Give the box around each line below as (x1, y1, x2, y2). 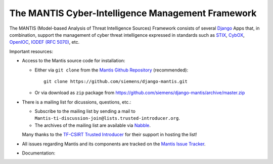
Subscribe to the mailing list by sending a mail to (34, 108, 136, 114)
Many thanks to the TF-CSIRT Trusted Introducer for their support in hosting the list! (22, 131, 197, 138)
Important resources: (9, 48, 53, 54)
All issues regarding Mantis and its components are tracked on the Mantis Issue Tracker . (22, 141, 206, 147)
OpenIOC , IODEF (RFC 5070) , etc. (9, 39, 80, 45)
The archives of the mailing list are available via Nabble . (34, 122, 151, 128)
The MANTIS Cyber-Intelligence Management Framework (9, 8, 257, 19)
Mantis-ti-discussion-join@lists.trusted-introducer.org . (34, 115, 180, 121)
